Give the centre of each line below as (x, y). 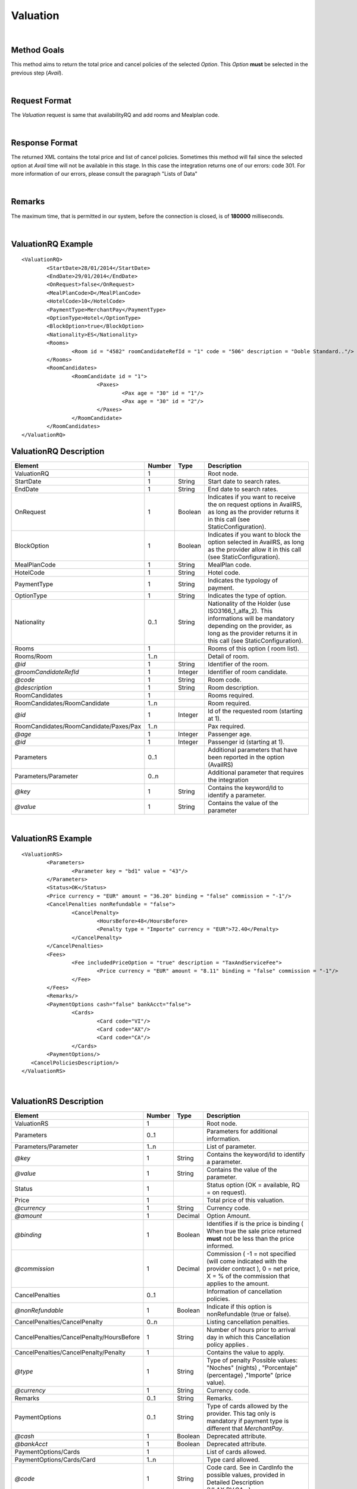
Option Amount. (228, 1216)
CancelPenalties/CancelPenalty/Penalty (70, 1353)
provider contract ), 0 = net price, (253, 1269)
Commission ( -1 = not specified (251, 1254)
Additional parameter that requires (256, 772)
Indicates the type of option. (247, 596)
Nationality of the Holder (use (249, 603)
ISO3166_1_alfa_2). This (240, 611)
